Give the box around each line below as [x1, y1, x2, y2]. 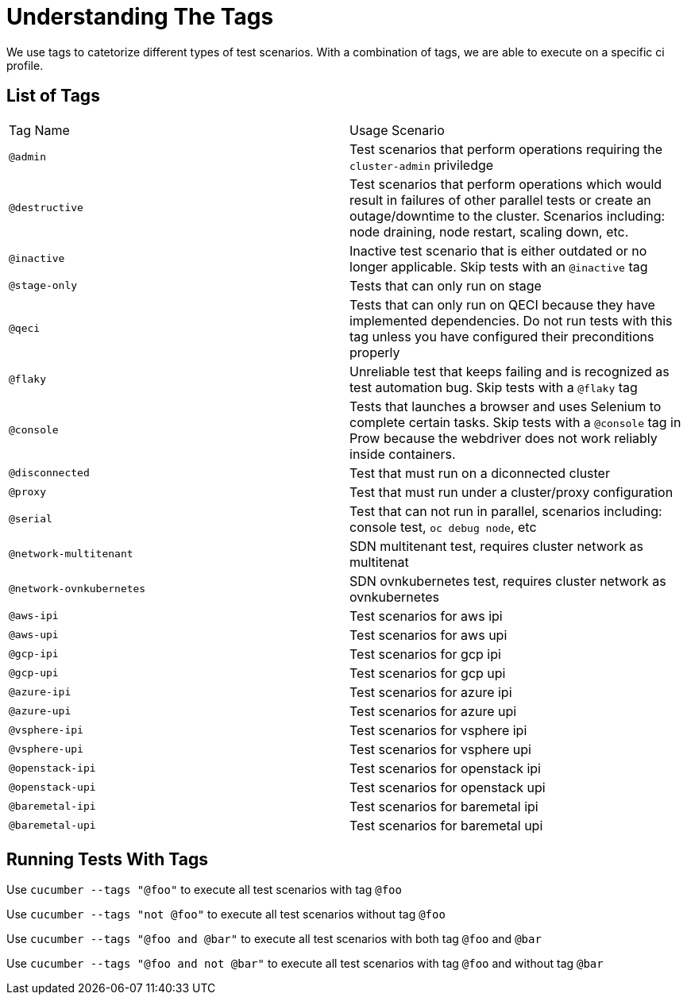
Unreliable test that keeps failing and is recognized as [349, 363, 670, 379]
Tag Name [9, 121, 70, 138]
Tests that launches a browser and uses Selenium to [349, 398, 662, 414]
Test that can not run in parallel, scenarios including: [349, 502, 662, 519]
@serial [9, 513, 52, 526]
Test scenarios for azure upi [349, 703, 517, 719]
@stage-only [9, 279, 78, 292]
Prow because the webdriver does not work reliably [349, 429, 658, 446]
